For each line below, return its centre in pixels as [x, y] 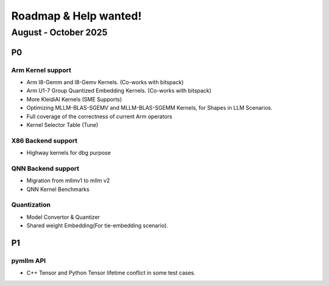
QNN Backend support [45, 168]
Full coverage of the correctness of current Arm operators [100, 116]
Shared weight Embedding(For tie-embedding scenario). [97, 226]
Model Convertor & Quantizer [63, 217]
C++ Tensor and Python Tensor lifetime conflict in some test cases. [111, 273]
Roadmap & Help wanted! [76, 16]
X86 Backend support [44, 140]
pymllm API [28, 260]
